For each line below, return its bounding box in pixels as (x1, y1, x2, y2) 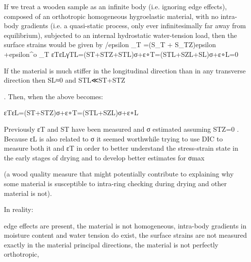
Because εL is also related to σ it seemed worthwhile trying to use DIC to (4, 133, 223, 143)
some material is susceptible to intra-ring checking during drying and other (4, 178, 227, 188)
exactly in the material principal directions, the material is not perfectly (4, 239, 218, 249)
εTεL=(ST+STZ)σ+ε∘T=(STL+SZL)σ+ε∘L (4, 107, 139, 118)
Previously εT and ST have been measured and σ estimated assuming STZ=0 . (4, 123, 239, 134)
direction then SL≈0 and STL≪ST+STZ (4, 75, 125, 85)
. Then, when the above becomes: (4, 91, 103, 101)
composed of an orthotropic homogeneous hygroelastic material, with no (4, 11, 218, 21)
